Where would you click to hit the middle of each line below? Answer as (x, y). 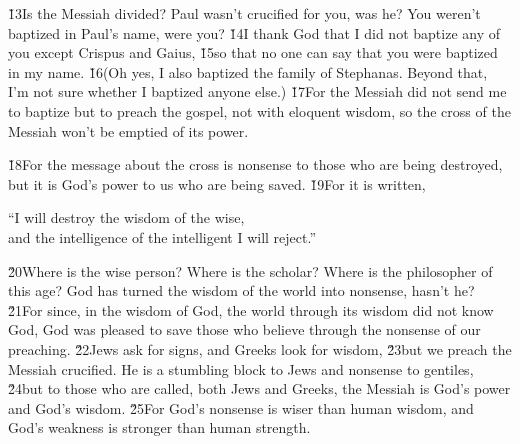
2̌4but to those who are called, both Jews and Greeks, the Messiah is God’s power (259, 388)
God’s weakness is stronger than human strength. (159, 427)
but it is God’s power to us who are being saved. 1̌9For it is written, (217, 183)
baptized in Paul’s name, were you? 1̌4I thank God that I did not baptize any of (254, 32)
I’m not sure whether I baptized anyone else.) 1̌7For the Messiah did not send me (257, 91)
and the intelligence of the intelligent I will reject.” (162, 236)
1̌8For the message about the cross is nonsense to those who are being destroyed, (255, 164)
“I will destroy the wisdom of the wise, (126, 217)
